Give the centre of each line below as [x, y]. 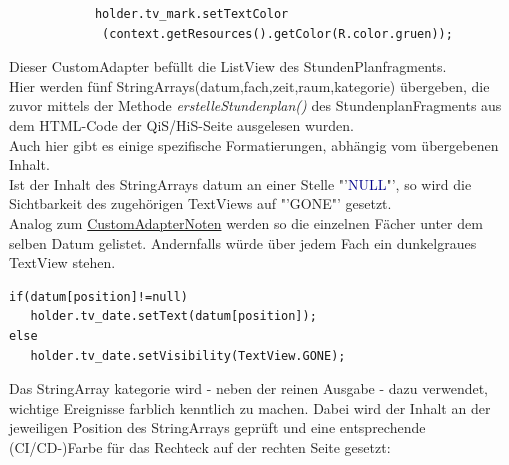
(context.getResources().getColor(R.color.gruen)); [277, 33]
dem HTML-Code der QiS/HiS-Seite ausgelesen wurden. [181, 124]
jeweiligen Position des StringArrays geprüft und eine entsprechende [217, 427]
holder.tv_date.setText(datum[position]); [173, 316]
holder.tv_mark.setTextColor [191, 14]
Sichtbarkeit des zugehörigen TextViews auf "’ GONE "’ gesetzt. [200, 203]
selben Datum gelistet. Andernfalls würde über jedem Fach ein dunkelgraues [243, 242]
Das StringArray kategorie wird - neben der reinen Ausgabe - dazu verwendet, [249, 388]
